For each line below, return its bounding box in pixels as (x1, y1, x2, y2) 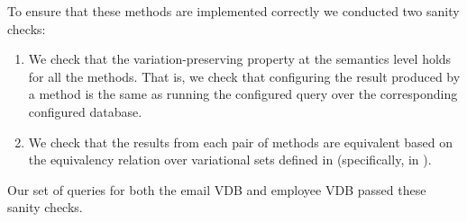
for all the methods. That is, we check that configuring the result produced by (28, 67, 461, 85)
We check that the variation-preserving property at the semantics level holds (28, 49, 452, 68)
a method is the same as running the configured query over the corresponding (28, 84, 458, 103)
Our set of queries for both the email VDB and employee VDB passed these (7, 180, 426, 199)
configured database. (28, 102, 142, 120)
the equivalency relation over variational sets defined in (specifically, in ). (28, 150, 432, 169)
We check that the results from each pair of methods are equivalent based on (28, 132, 453, 151)
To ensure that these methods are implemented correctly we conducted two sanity (7, 2, 460, 20)
